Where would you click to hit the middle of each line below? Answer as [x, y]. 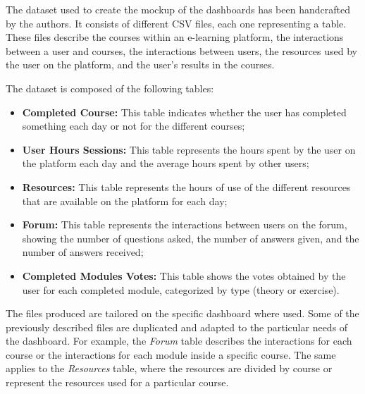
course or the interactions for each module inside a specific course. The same [171, 354]
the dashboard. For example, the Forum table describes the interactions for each [179, 341]
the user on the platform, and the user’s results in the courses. [140, 64]
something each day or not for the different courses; [134, 126]
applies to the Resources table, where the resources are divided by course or [169, 368]
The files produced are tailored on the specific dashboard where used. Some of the [182, 313]
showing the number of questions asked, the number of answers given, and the [191, 238]
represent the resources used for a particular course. [117, 382]
